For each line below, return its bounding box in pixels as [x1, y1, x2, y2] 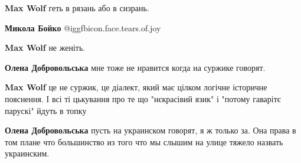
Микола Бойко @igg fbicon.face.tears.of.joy [5, 21, 161, 34]
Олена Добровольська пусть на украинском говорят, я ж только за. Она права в [5, 124, 296, 136]
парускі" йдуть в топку [5, 104, 87, 116]
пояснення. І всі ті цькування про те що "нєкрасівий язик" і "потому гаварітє [5, 92, 281, 105]
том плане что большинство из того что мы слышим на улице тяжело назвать [5, 135, 283, 148]
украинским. [5, 147, 50, 159]
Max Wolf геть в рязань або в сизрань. [5, 2, 149, 14]
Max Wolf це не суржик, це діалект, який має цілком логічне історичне [5, 81, 267, 93]
